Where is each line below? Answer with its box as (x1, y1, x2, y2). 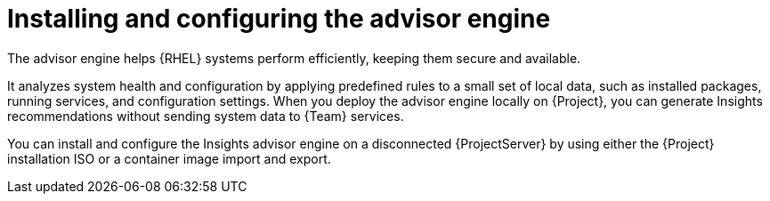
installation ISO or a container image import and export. (7, 150, 331, 166)
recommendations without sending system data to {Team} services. (7, 108, 404, 124)
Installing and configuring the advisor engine (7, 4, 551, 34)
